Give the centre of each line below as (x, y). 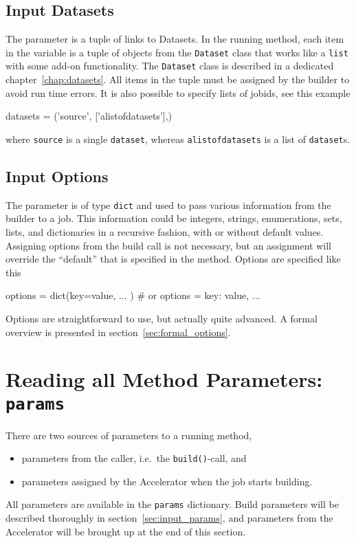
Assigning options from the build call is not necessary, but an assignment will (168, 245)
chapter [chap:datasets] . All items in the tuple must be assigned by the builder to (178, 79)
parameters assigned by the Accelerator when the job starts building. (167, 481)
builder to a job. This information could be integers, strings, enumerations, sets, (174, 218)
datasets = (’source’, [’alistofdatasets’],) (89, 116)
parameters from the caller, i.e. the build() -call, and (134, 458)
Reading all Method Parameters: (164, 379)
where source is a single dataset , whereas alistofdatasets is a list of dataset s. (178, 138)
